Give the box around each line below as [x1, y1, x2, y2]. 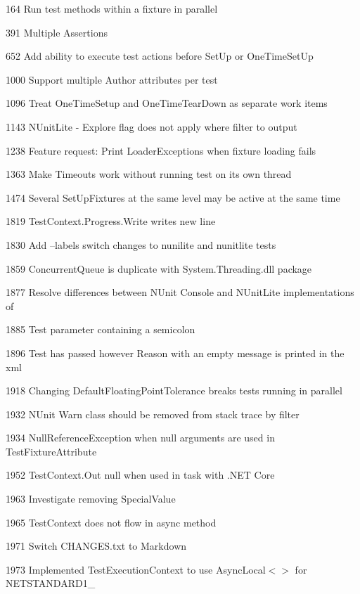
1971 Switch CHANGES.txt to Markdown [6, 538, 187, 553]
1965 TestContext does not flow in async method [6, 515, 217, 529]
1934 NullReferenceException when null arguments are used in [6, 430, 275, 445]
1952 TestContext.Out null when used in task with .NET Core [6, 467, 275, 482]
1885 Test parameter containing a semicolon [6, 322, 195, 337]
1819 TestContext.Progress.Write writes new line [6, 214, 216, 228]
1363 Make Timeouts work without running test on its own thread [6, 167, 292, 181]
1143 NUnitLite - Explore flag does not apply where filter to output [6, 119, 297, 134]
